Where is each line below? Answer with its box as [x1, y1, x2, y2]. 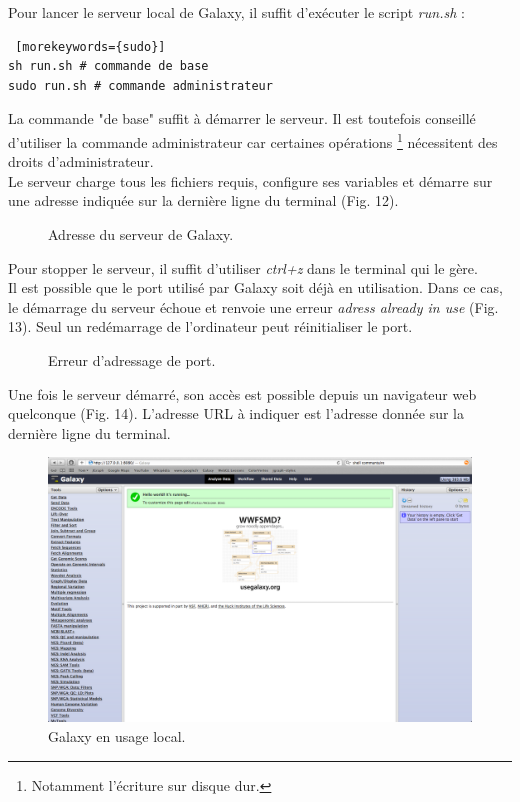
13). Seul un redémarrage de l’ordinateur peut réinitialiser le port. [8, 316, 413, 337]
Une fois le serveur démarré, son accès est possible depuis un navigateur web [8, 383, 477, 404]
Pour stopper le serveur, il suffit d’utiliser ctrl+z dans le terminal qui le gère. [8, 257, 478, 278]
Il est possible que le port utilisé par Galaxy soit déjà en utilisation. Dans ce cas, [8, 277, 503, 298]
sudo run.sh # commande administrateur [8, 78, 273, 93]
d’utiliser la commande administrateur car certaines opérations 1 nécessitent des [8, 128, 498, 152]
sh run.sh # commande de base [8, 59, 209, 74]
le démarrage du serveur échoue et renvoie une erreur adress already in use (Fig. [8, 296, 499, 317]
